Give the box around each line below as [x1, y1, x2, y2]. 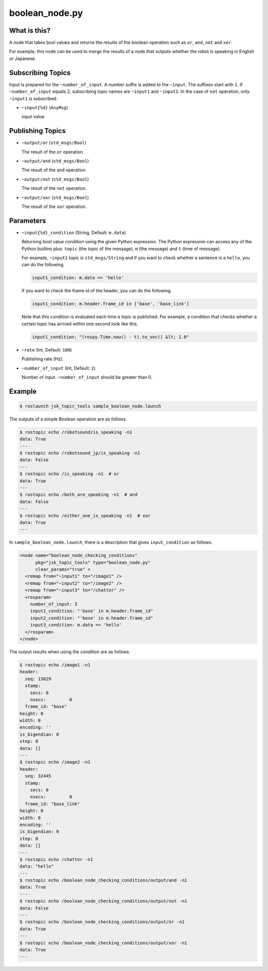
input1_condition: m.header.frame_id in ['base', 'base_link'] [32, 301, 190, 307]
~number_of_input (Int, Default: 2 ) [21, 365, 96, 371]
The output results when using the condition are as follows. [9, 648, 131, 655]
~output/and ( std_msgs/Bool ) [21, 158, 89, 164]
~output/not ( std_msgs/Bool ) [21, 176, 89, 182]
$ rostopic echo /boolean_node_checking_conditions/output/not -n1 [19, 899, 188, 904]
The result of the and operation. [21, 167, 87, 173]
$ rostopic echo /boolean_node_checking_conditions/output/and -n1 [19, 878, 188, 883]
